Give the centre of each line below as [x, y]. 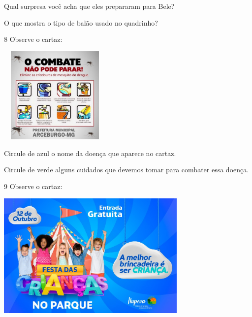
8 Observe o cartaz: [33, 39]
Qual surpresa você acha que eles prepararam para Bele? [89, 6]
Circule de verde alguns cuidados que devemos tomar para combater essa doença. [126, 170]
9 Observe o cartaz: [33, 186]
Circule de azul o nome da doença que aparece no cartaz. [90, 153]
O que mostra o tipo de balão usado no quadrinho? [81, 22]
